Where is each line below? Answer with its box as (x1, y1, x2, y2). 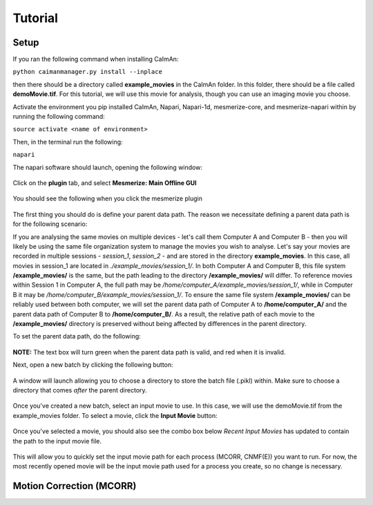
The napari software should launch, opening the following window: (12, 163, 203, 171)
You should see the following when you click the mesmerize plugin (12, 194, 203, 203)
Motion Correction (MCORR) (12, 480, 137, 492)
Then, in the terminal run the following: (12, 137, 124, 146)
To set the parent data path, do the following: (12, 332, 141, 341)
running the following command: (12, 113, 105, 121)
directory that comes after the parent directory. (12, 386, 148, 394)
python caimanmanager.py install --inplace (12, 68, 162, 76)
